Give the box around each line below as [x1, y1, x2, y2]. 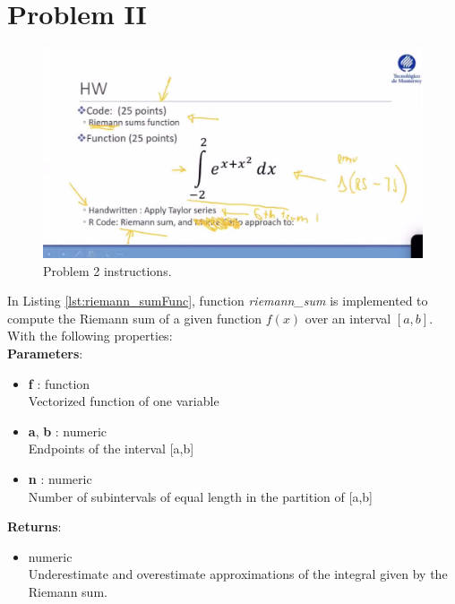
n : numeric [28, 470, 92, 488]
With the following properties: [7, 326, 173, 345]
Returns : [7, 517, 62, 536]
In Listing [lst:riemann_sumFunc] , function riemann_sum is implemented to [7, 291, 428, 310]
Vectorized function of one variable [28, 392, 219, 410]
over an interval [305, 308, 391, 327]
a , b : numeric [28, 421, 107, 440]
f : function [28, 374, 90, 393]
